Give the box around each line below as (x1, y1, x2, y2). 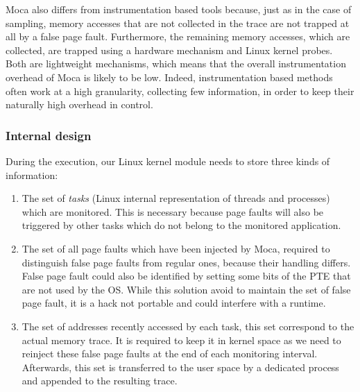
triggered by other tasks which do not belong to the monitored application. (22, 218, 341, 232)
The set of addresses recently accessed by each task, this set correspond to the (22, 318, 354, 333)
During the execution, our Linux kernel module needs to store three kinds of (6, 153, 330, 168)
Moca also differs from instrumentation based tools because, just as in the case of (6, 2, 352, 16)
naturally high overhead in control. (6, 97, 153, 112)
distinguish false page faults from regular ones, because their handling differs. (22, 255, 351, 269)
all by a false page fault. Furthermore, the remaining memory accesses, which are (6, 29, 350, 44)
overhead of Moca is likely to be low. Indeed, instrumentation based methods (6, 69, 333, 84)
